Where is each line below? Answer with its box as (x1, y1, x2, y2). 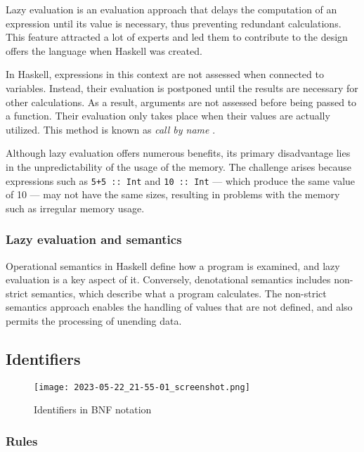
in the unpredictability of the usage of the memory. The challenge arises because (6, 159, 351, 174)
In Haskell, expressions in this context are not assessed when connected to (6, 67, 324, 82)
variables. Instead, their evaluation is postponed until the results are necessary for (6, 80, 358, 95)
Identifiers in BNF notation (34, 402, 152, 417)
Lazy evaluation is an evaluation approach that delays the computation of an (6, 2, 337, 16)
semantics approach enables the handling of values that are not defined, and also (6, 299, 353, 314)
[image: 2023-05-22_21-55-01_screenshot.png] (34, 382, 250, 392)
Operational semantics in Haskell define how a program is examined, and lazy (6, 258, 340, 273)
